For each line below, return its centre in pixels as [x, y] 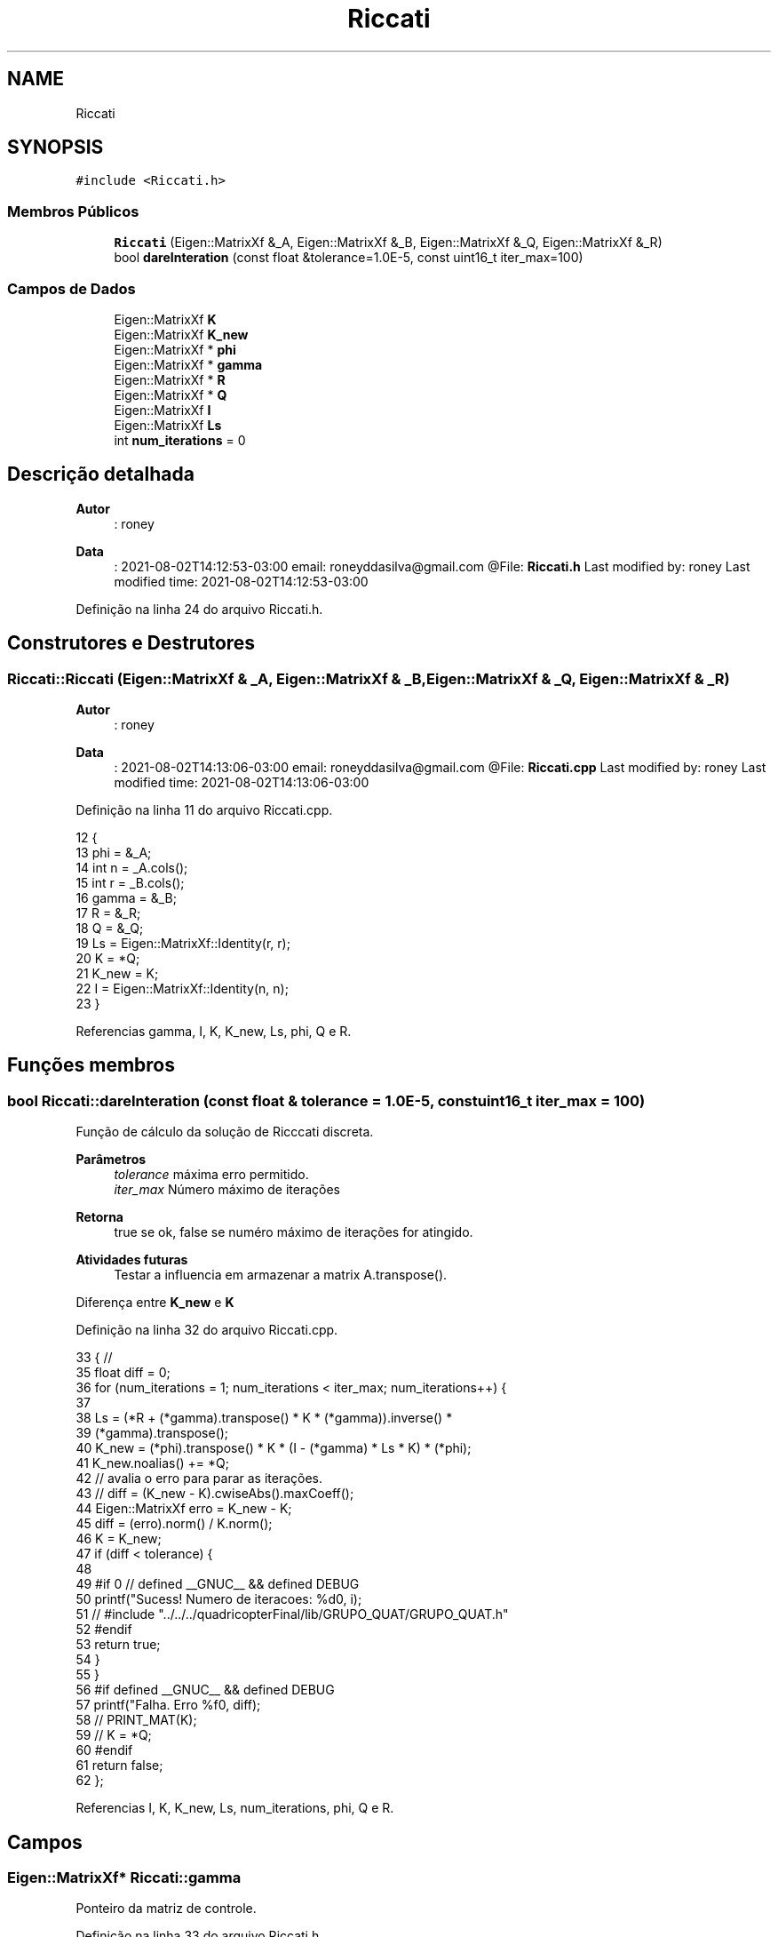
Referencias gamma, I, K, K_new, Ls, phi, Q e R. [214, 1031]
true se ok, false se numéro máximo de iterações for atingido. [294, 1232]
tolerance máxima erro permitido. [211, 1175]
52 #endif [104, 1630]
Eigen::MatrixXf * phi [175, 349]
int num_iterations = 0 [180, 440]
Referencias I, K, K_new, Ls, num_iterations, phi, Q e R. [235, 1808]
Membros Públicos [73, 211]
